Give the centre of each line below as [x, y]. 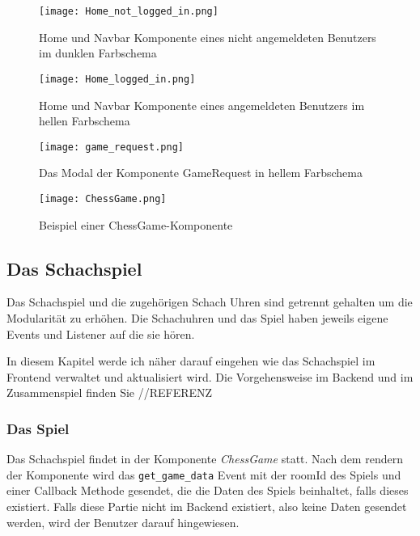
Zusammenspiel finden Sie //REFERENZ [110, 393]
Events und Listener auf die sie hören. [101, 333]
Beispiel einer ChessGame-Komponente [136, 224]
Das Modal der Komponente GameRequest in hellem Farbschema [201, 173]
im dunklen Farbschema [98, 53]
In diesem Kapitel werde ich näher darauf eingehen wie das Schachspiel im [191, 361]
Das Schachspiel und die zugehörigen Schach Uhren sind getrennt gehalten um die [210, 302]
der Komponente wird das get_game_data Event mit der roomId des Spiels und [204, 474]
